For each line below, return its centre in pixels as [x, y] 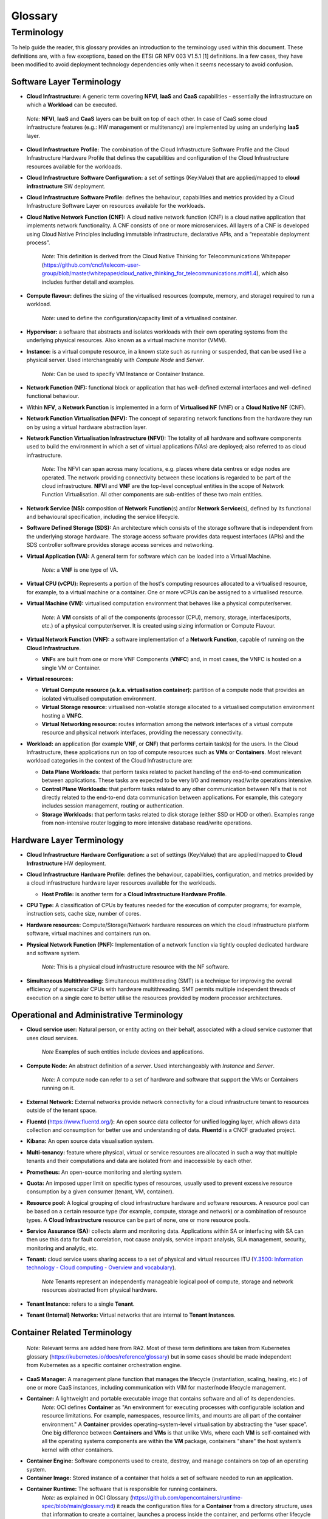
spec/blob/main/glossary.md [77, 1506]
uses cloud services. [52, 1038]
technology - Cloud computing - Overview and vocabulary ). [101, 1267]
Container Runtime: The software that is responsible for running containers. [122, 1489]
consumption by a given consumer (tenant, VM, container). [100, 1192]
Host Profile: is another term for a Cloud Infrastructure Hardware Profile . [134, 894]
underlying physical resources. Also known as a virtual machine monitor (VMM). [127, 340]
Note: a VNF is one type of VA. [80, 570]
